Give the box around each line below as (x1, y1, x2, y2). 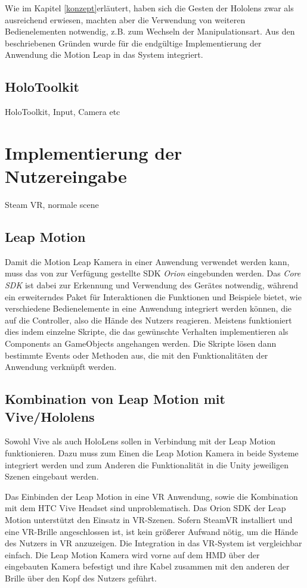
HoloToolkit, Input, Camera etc (5, 105, 120, 118)
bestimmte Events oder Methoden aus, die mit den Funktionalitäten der (5, 349, 268, 361)
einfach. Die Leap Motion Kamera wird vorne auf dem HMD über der (5, 548, 260, 561)
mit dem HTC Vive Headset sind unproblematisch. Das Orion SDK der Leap (5, 502, 286, 514)
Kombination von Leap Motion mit (5, 390, 225, 408)
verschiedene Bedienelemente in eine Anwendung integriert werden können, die (5, 302, 292, 315)
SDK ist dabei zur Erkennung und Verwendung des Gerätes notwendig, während (5, 279, 298, 291)
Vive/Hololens (5, 407, 95, 425)
